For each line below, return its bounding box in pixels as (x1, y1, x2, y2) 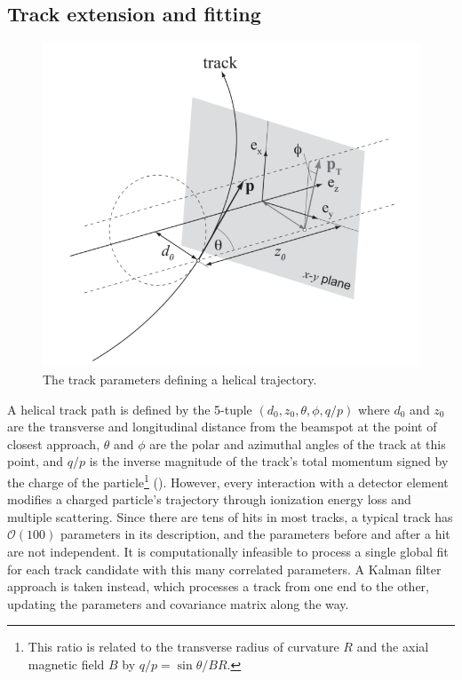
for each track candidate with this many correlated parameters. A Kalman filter (7, 559, 442, 578)
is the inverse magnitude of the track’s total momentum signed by (89, 452, 449, 470)
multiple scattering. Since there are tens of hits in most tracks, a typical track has (7, 507, 453, 526)
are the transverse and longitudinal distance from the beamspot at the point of (7, 417, 437, 436)
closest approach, (7, 434, 100, 453)
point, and (7, 452, 64, 470)
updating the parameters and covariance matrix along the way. (7, 594, 349, 613)
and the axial (356, 637, 429, 656)
